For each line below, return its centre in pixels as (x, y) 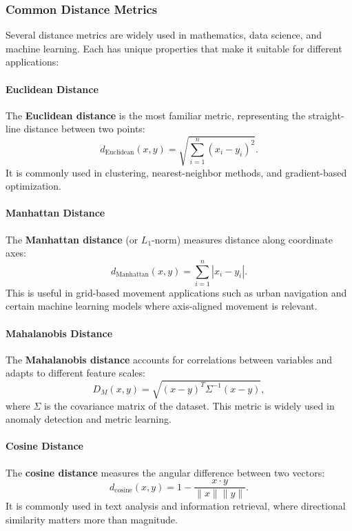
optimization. (33, 186)
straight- (326, 115)
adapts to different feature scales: (75, 373)
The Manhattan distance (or (72, 239)
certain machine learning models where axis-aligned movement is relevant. (162, 306)
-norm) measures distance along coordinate (242, 239)
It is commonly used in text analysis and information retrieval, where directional (176, 506)
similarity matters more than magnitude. (92, 519)
